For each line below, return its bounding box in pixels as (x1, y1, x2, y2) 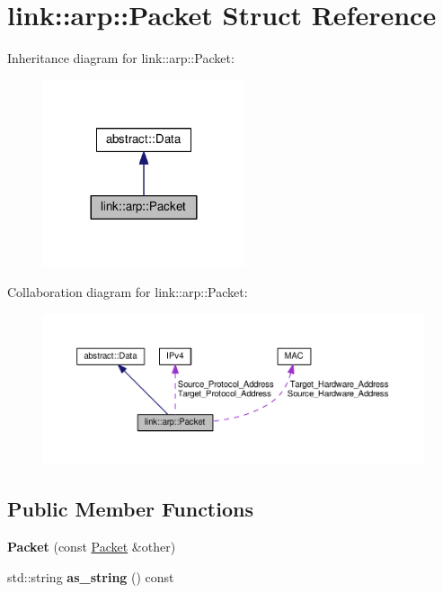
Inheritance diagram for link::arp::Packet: (7, 49, 235, 67)
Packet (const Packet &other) (7, 537, 176, 556)
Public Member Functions (7, 495, 253, 523)
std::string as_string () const (7, 567, 174, 586)
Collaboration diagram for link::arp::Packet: (7, 283, 248, 301)
